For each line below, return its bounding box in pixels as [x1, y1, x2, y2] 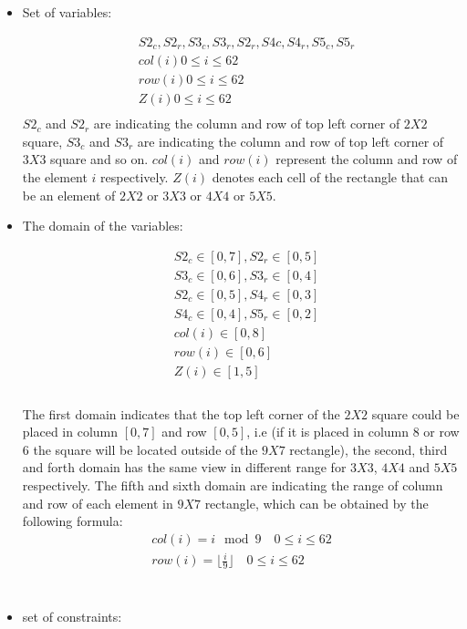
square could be [371, 404, 460, 423]
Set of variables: [22, 3, 112, 21]
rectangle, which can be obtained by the [204, 493, 429, 512]
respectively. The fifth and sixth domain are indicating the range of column [22, 475, 443, 494]
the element [22, 167, 88, 186]
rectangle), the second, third [289, 439, 448, 459]
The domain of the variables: [22, 216, 183, 235]
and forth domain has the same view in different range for [22, 458, 347, 477]
